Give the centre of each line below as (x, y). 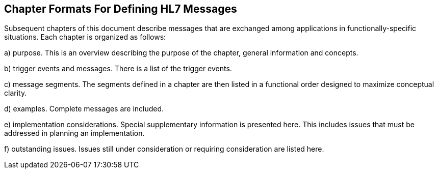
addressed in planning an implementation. (74, 133)
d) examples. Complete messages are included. (84, 109)
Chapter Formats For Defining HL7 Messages (121, 9)
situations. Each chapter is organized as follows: (85, 37)
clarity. (16, 93)
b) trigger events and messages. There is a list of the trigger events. (118, 69)
